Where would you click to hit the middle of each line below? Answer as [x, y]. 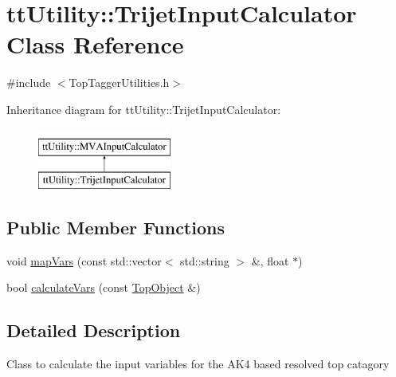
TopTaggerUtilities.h [119, 82]
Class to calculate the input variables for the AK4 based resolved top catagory [198, 364]
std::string [205, 260]
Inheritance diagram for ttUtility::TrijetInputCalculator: [144, 109]
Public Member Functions [116, 228]
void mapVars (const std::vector [84, 260]
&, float [270, 260]
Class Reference [95, 44]
